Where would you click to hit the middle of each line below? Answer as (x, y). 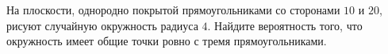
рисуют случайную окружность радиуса (102, 25)
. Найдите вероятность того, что (285, 25)
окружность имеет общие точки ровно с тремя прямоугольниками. (167, 41)
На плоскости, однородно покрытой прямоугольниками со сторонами (173, 10)
